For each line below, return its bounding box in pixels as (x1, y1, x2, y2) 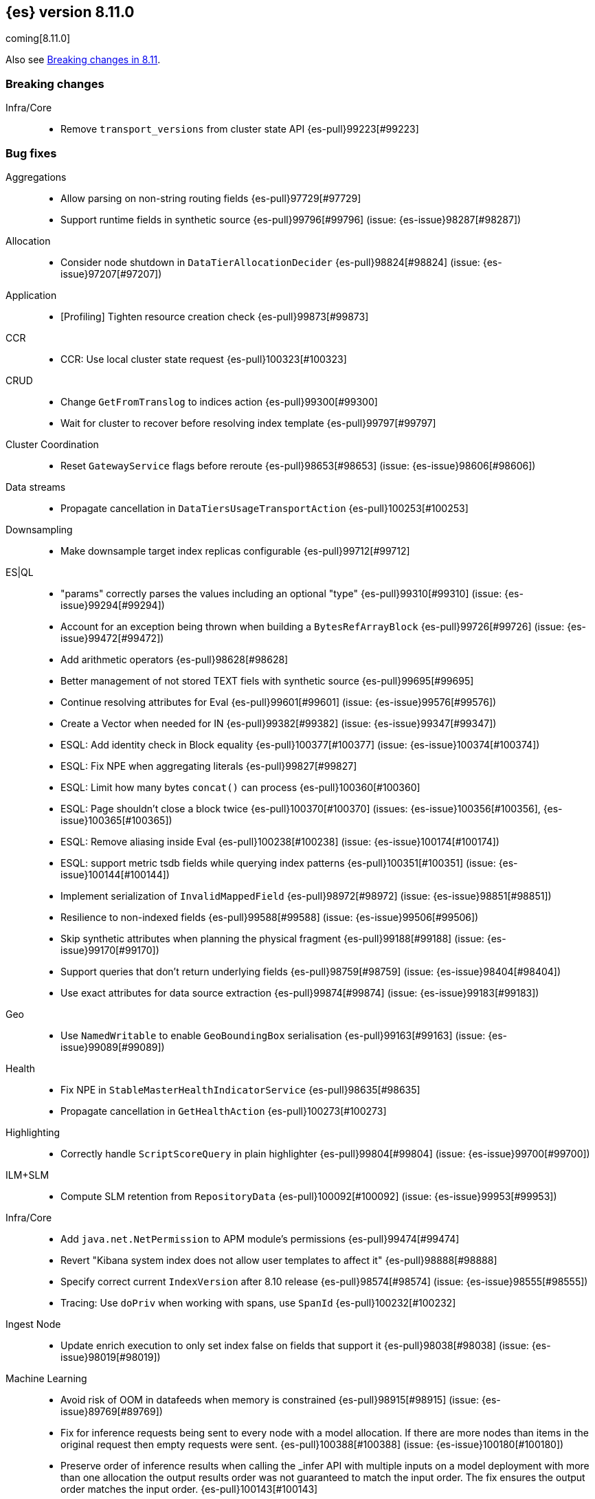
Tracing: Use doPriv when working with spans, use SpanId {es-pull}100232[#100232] (60, 1296, 456, 1309)
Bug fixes (5, 146, 57, 160)
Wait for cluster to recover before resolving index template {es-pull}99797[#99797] (60, 417, 436, 429)
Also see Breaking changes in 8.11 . (5, 54, 161, 66)
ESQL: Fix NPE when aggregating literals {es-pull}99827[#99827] (60, 759, 357, 772)
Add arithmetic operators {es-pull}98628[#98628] (60, 653, 289, 665)
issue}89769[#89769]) (60, 1405, 163, 1417)
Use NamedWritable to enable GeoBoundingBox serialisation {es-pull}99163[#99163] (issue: (60, 1029, 486, 1041)
